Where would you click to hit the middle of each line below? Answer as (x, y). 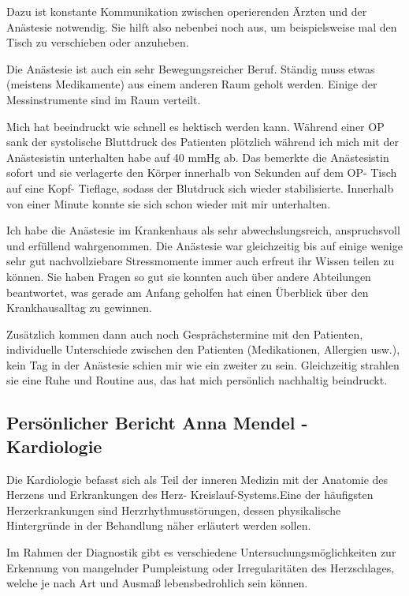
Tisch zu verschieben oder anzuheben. (98, 42)
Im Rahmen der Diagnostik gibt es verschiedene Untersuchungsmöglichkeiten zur (201, 552)
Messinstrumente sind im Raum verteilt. (104, 99)
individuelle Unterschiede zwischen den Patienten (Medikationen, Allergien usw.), (203, 349)
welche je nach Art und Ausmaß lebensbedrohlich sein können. (157, 583)
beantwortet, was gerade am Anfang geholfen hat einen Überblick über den (188, 292)
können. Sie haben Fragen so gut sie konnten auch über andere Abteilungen (189, 276)
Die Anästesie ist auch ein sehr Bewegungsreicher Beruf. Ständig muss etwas (191, 68)
